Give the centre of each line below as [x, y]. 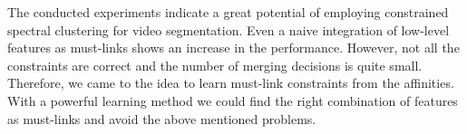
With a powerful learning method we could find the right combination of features [233, 100]
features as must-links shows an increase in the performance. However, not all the [233, 48]
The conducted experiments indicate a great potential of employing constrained [228, 12]
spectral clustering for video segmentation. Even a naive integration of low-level [229, 29]
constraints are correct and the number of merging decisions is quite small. [215, 65]
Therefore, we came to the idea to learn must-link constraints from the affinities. [231, 83]
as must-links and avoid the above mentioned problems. [162, 118]
